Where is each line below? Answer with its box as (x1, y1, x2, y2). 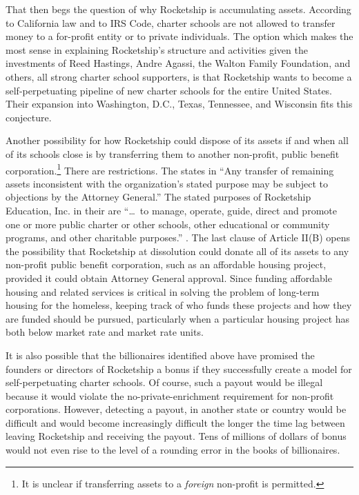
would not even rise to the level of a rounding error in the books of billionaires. (6, 443, 340, 457)
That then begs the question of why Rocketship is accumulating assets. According (6, 2, 351, 16)
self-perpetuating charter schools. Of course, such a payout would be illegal (6, 375, 323, 390)
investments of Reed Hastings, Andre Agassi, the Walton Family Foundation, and (6, 56, 351, 70)
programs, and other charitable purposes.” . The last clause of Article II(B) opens (6, 230, 351, 245)
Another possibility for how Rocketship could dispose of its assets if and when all (6, 133, 349, 148)
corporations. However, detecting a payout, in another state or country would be (6, 402, 347, 416)
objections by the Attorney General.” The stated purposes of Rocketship (6, 190, 311, 204)
